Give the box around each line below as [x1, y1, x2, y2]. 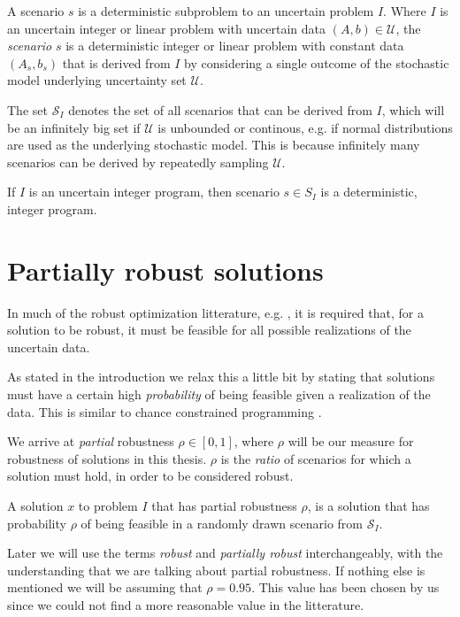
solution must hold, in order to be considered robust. [7, 467, 294, 485]
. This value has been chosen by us [251, 578, 440, 597]
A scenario [7, 2, 65, 19]
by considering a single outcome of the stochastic [184, 53, 449, 72]
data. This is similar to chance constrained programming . [7, 402, 322, 420]
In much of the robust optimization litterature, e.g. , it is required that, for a [7, 303, 424, 321]
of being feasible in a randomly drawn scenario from [80, 513, 363, 532]
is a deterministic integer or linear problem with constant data [65, 36, 404, 55]
